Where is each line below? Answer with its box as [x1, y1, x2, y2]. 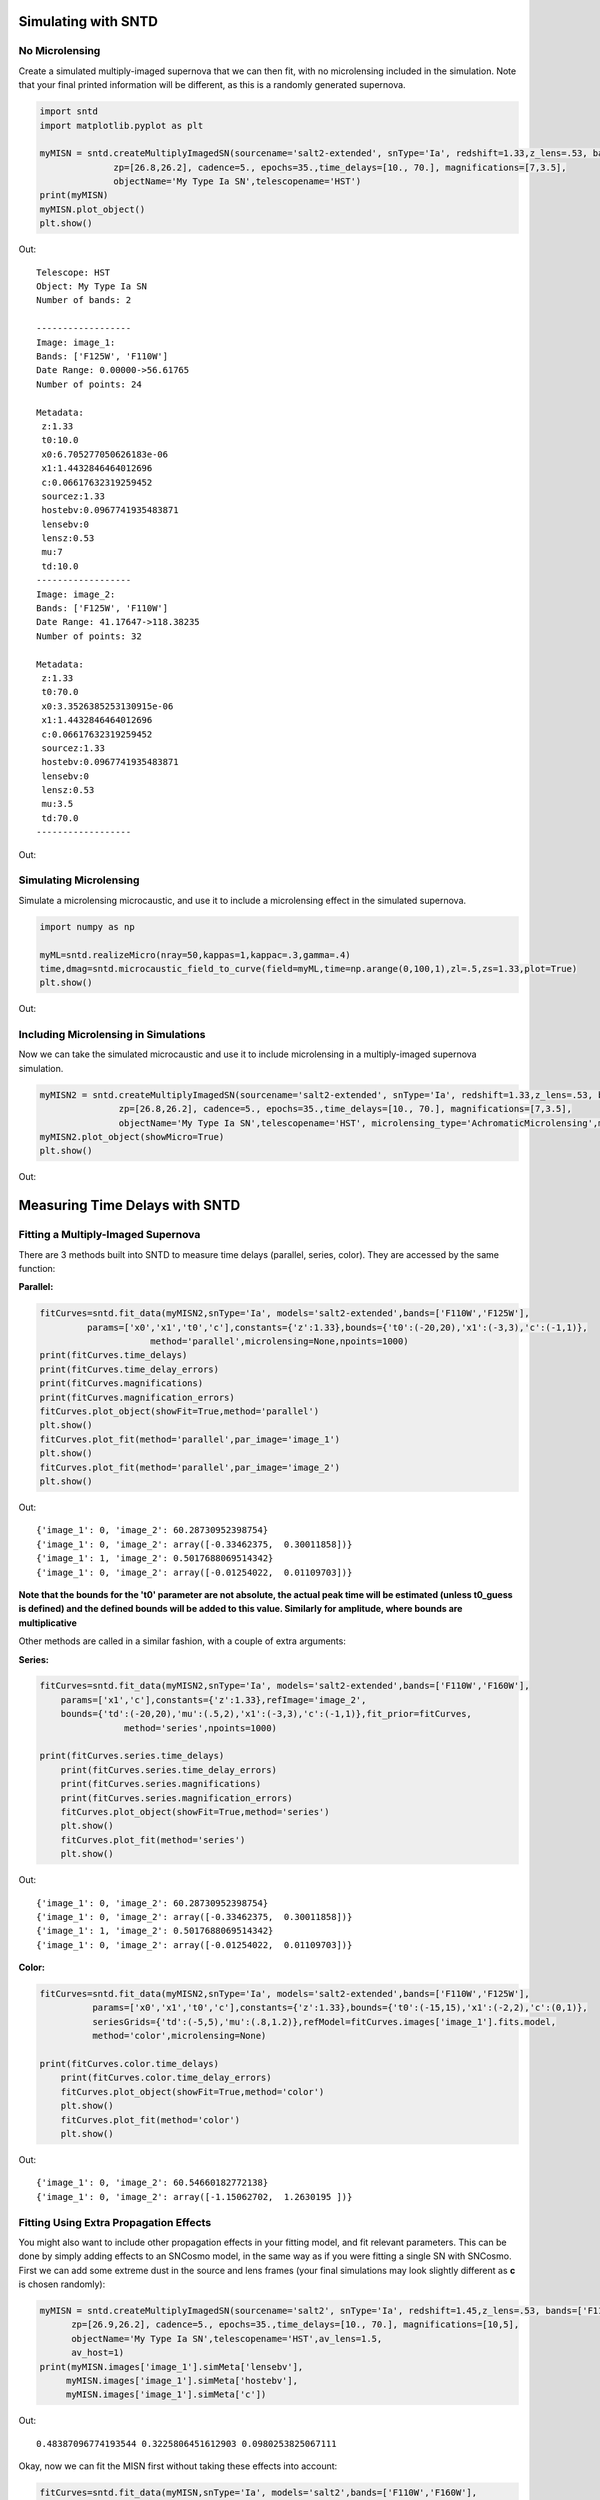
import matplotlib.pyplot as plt [39, 120, 204, 131]
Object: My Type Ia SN [36, 281, 148, 292]
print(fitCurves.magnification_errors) [39, 1391, 235, 1403]
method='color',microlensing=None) [91, 2030, 267, 2042]
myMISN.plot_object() [39, 203, 146, 215]
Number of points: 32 [36, 630, 142, 642]
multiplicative [18, 1616, 77, 1629]
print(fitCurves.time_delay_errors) [39, 1363, 220, 1375]
